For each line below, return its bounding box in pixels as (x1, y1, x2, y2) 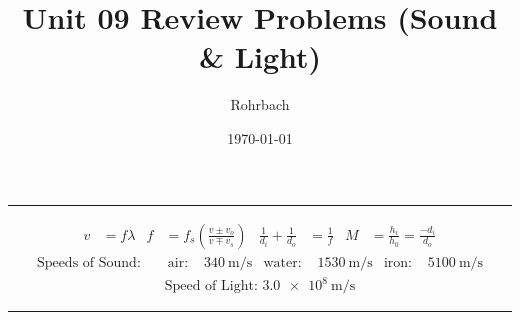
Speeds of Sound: (36, 255, 141, 270)
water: (263, 255, 302, 270)
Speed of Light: (164, 279, 258, 294)
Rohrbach (230, 94, 290, 115)
